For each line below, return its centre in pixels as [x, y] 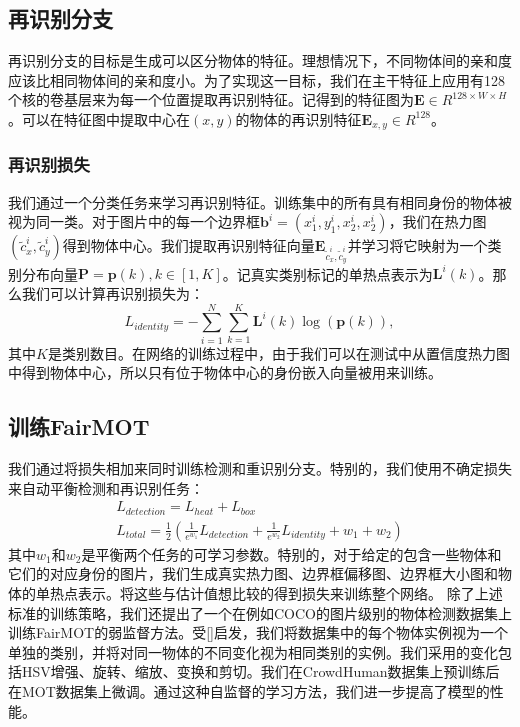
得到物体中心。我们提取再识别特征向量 [188, 245]
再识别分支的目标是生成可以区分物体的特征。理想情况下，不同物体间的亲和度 [260, 60]
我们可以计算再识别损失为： [112, 293]
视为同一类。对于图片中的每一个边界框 [134, 221]
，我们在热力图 [437, 221]
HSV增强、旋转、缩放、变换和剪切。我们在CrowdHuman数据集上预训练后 [260, 671]
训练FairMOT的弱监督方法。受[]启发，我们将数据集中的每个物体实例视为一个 [258, 632]
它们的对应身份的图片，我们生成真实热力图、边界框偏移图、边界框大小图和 [253, 573]
